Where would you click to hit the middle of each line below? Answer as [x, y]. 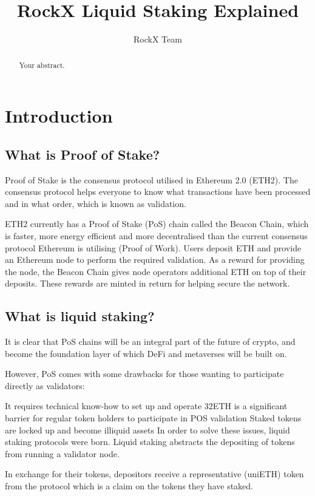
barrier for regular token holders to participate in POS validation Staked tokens [153, 418]
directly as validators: [45, 385]
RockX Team [158, 39]
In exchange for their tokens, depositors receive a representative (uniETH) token [154, 474]
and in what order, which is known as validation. [96, 203]
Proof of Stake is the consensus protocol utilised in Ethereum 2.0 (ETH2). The [151, 179]
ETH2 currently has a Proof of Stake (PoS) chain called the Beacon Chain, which [157, 224]
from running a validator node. [62, 453]
